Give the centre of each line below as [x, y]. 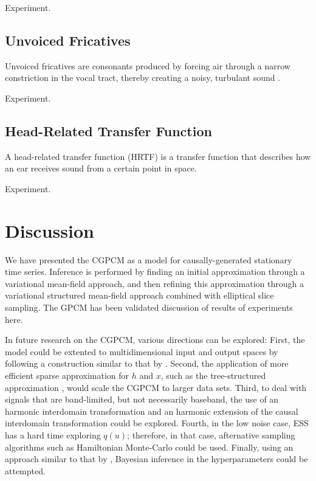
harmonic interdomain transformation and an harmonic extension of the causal [152, 411]
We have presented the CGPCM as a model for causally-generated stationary [149, 259]
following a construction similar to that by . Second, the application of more [147, 363]
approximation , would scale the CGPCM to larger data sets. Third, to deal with [156, 387]
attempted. [25, 470]
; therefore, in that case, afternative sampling [211, 435]
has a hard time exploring [53, 435]
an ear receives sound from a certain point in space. [101, 168]
